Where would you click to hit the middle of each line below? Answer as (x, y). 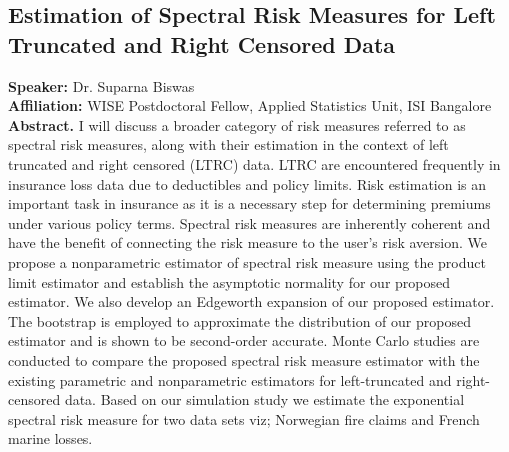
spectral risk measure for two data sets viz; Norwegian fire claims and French (244, 418)
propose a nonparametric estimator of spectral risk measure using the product (247, 261)
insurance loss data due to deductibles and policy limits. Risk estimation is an (247, 183)
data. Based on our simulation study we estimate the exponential (264, 399)
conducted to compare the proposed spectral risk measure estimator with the (244, 359)
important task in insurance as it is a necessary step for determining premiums (249, 203)
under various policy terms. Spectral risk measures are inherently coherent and (249, 222)
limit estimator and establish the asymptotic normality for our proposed (229, 281)
